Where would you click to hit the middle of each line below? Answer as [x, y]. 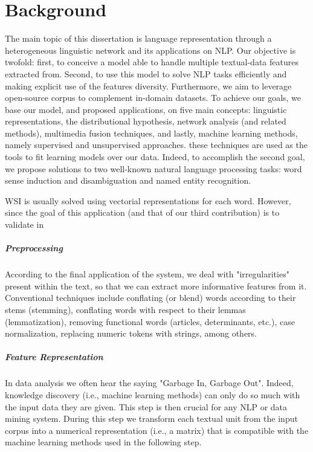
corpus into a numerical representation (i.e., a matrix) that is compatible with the [157, 430]
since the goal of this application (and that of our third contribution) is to [142, 212]
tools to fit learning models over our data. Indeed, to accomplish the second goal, [155, 157]
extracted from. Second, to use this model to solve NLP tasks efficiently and [146, 73]
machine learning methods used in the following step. [103, 442]
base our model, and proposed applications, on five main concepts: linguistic [146, 109]
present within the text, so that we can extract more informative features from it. [156, 286]
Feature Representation [54, 357]
